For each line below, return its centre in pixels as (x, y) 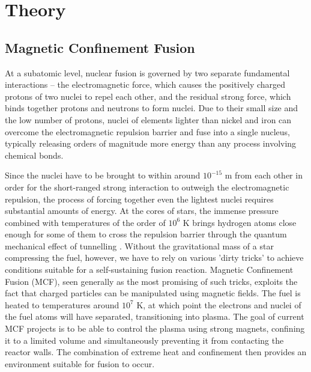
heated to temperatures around (62, 304)
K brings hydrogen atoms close (240, 222)
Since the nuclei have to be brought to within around (103, 175)
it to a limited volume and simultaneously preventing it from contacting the (144, 340)
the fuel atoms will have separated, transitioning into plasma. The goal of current (155, 316)
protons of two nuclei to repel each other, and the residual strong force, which (148, 96)
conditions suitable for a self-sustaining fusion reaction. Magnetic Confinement (149, 270)
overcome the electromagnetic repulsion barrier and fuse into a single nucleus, (147, 131)
